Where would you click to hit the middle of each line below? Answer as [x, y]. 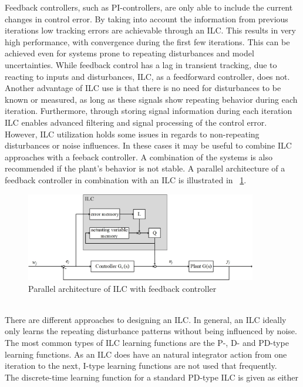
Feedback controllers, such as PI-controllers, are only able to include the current [149, 7]
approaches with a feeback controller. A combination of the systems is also [139, 157]
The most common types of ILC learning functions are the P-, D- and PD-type [147, 342]
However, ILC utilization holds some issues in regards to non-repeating [132, 134]
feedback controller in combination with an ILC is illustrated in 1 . [126, 179]
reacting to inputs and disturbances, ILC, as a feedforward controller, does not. [147, 76]
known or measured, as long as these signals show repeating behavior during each [151, 99]
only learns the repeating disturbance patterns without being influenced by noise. [151, 331]
